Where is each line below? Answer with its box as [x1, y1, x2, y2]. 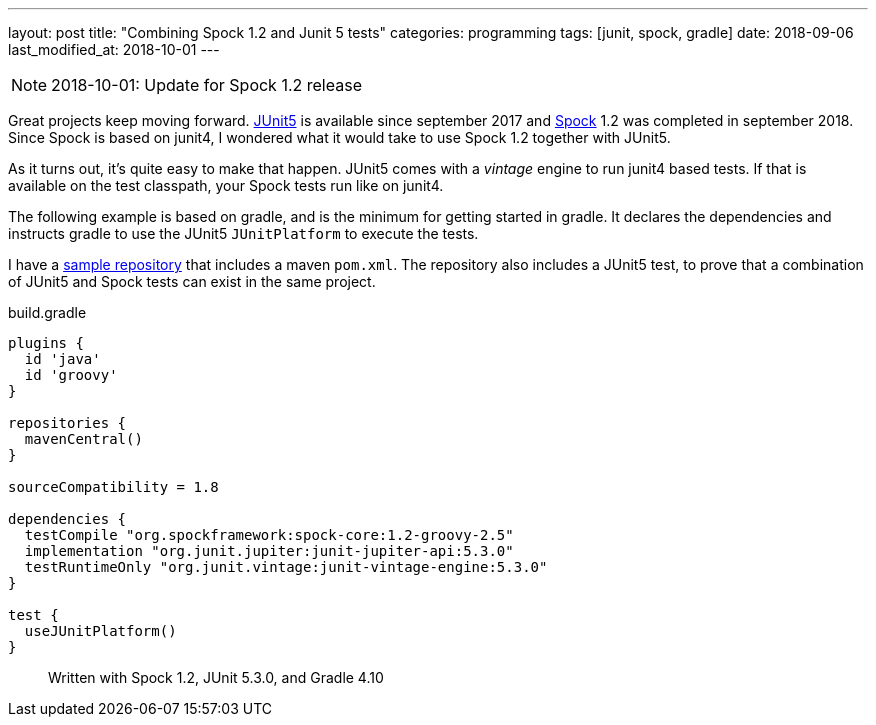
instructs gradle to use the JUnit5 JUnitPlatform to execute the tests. [8, 225, 479, 242]
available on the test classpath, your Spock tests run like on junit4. [8, 177, 444, 194]
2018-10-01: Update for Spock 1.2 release [51, 75, 362, 95]
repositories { [8, 415, 127, 431]
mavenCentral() [24, 431, 143, 447]
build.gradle [8, 304, 87, 321]
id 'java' [24, 351, 101, 367]
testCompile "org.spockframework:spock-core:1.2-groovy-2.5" [24, 527, 514, 543]
